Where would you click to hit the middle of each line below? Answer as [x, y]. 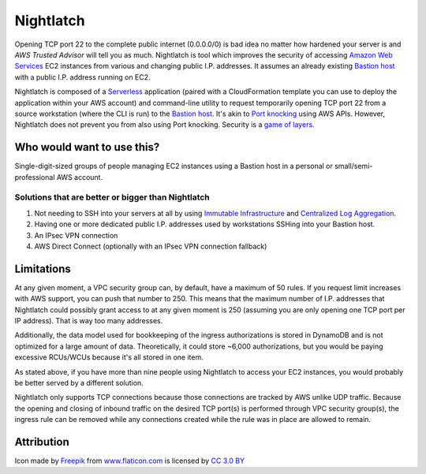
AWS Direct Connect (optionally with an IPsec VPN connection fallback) [151, 246]
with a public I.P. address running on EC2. [82, 77]
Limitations [43, 269]
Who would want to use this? [87, 147]
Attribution [42, 442]
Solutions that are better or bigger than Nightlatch [112, 197]
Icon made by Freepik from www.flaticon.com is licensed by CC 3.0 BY [129, 461]
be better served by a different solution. [79, 383]
